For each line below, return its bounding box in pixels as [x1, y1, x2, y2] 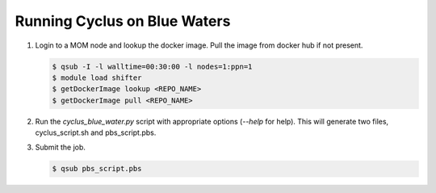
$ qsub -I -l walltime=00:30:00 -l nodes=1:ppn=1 [52, 61, 253, 71]
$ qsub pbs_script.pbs [52, 164, 142, 174]
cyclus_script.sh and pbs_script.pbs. [35, 128, 157, 137]
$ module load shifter [52, 73, 142, 82]
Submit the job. [35, 142, 86, 153]
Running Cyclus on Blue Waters [15, 12, 231, 30]
